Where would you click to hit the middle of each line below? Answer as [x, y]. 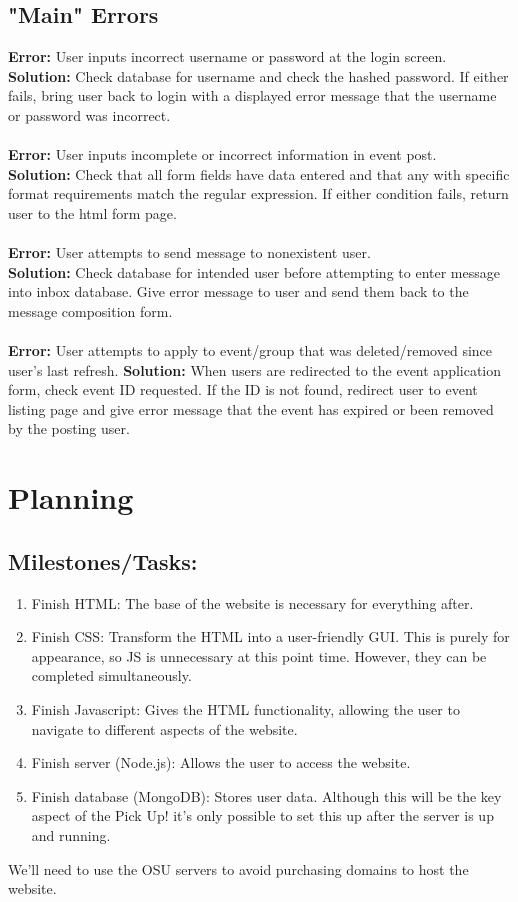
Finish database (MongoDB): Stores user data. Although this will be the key [266, 795]
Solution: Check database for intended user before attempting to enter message [254, 271]
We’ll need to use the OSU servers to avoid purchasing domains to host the [238, 868]
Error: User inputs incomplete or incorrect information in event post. [222, 154]
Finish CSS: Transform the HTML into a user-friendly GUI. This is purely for [270, 636]
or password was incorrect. [89, 114]
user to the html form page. [92, 212]
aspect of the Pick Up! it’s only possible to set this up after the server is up [262, 815]
